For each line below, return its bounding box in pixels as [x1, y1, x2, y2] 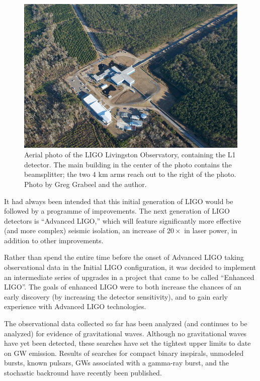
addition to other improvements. [4, 235, 104, 245]
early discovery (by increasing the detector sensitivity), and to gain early [4, 291, 228, 302]
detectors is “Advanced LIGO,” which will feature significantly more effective [4, 215, 241, 226]
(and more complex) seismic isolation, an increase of [4, 225, 165, 236]
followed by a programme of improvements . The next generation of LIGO [4, 206, 230, 216]
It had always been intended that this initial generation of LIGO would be [4, 196, 233, 206]
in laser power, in [184, 225, 237, 236]
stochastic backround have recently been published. [4, 367, 162, 377]
